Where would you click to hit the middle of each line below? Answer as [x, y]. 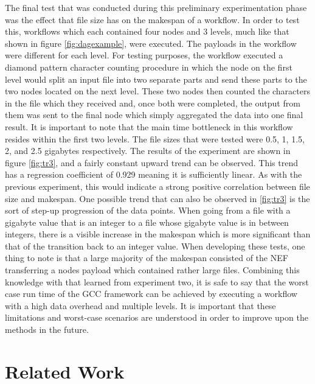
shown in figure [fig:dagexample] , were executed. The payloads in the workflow [151, 43]
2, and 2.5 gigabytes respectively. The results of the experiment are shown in [148, 151]
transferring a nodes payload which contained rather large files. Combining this [152, 270]
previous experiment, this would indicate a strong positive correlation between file [157, 186]
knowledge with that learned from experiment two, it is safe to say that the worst [157, 281]
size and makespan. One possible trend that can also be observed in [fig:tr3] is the [157, 198]
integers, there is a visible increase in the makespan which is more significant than [158, 234]
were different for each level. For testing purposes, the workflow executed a [144, 55]
